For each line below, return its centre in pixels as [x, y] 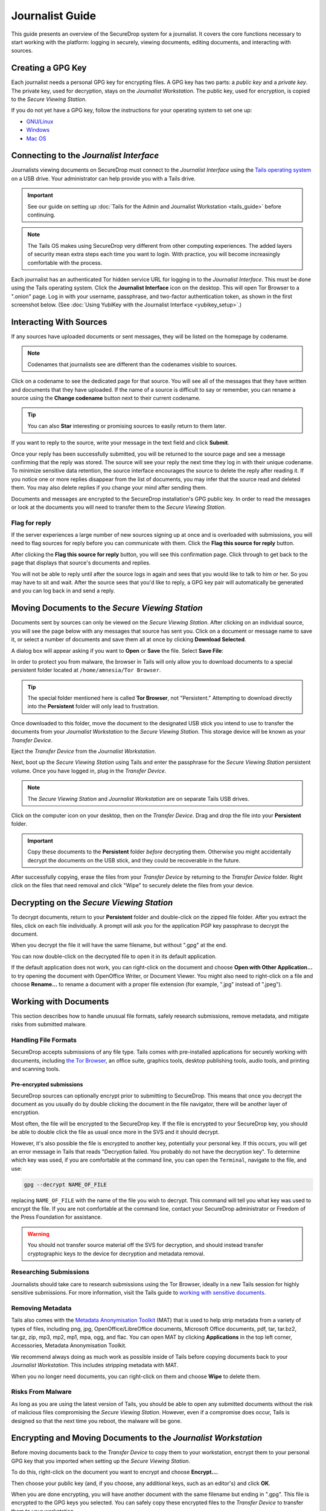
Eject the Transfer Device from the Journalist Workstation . [84, 751]
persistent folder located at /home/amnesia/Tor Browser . [86, 670]
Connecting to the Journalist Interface [85, 156]
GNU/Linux [40, 121]
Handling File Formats [44, 1040]
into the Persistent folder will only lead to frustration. [93, 707]
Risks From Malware [41, 1392]
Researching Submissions [50, 1272]
